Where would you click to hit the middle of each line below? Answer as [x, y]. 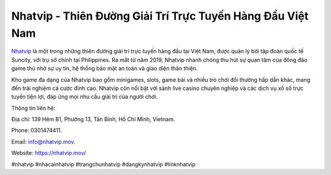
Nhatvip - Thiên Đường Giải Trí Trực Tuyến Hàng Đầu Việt [160, 16]
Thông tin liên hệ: [33, 108]
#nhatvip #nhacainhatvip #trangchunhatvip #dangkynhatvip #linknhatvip [104, 164]
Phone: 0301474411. [37, 130]
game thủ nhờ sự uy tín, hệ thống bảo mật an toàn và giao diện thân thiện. [105, 69]
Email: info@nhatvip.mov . [44, 141]
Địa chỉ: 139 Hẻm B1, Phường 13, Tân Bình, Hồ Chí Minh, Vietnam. [93, 119]
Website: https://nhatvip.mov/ [49, 153]
